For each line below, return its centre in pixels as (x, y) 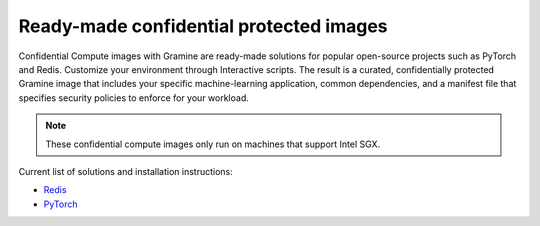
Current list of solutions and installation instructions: (126, 171)
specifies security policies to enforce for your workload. (134, 97)
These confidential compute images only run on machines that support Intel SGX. (213, 144)
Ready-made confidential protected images (203, 26)
